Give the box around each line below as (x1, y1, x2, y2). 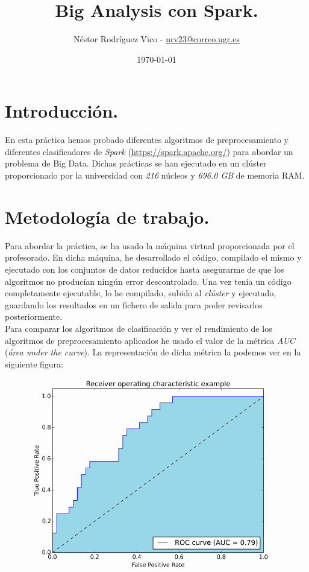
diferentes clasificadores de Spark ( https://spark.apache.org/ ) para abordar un (5, 145, 293, 157)
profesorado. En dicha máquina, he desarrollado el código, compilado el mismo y (5, 251, 302, 264)
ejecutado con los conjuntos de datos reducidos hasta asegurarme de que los (5, 262, 284, 275)
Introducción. (5, 98, 119, 123)
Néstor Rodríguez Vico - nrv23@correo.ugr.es (73, 33, 240, 45)
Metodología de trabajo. (5, 204, 210, 229)
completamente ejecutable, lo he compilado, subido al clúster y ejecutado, (5, 287, 276, 299)
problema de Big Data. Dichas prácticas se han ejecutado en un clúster (5, 157, 267, 170)
